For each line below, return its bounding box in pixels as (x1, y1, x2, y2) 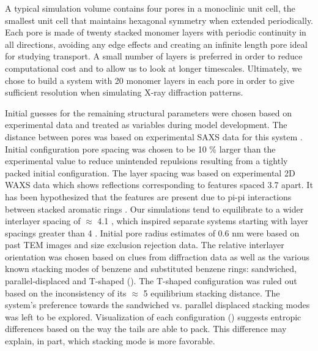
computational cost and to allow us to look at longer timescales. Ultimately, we (5, 61, 302, 74)
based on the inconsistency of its (5, 286, 127, 299)
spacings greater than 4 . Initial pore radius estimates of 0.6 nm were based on (5, 226, 300, 239)
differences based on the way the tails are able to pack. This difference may (5, 322, 287, 335)
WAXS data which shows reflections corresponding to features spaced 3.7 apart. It (5, 178, 313, 191)
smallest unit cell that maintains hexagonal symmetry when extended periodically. (5, 13, 314, 26)
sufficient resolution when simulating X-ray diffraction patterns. (5, 86, 243, 99)
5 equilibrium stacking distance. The (143, 286, 280, 299)
